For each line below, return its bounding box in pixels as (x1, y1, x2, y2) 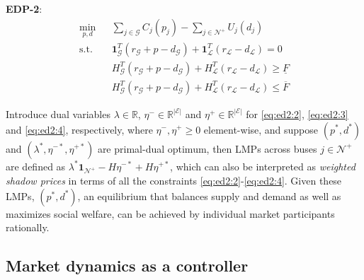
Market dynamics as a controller (6, 255, 249, 276)
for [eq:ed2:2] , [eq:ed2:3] (246, 106, 348, 121)
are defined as (6, 158, 66, 173)
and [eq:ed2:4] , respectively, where (6, 122, 153, 136)
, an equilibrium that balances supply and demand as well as (77, 188, 341, 203)
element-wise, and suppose (203, 122, 319, 136)
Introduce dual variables (6, 106, 110, 121)
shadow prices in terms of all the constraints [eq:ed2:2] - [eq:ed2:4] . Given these (6, 173, 342, 188)
